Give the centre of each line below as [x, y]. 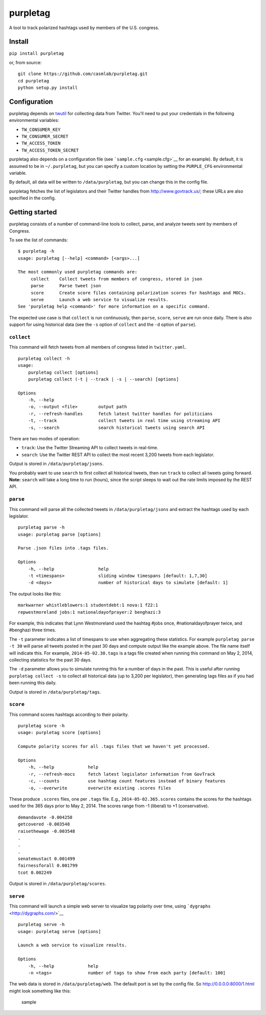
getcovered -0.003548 [44, 824]
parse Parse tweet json [66, 286]
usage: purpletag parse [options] [59, 534]
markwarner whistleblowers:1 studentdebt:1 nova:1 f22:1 [88, 605]
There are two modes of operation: [45, 439]
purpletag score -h [41, 726]
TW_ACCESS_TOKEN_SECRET [50, 150]
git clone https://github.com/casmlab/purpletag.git [83, 74]
